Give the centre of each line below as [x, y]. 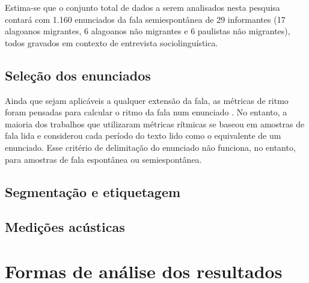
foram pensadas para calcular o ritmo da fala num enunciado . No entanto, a [146, 112]
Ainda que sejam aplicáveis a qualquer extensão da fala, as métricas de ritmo [147, 100]
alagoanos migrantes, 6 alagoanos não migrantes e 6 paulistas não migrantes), [148, 31]
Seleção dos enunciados [78, 75]
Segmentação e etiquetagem [93, 191]
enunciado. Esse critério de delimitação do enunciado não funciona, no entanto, [150, 147]
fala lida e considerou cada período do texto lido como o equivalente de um [143, 135]
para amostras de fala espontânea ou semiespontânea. [103, 159]
